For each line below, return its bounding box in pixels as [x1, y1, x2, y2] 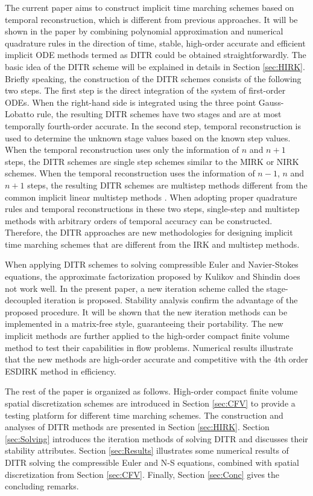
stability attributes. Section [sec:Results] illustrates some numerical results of [5, 444, 289, 457]
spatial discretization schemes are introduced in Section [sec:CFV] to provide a [5, 397, 296, 409]
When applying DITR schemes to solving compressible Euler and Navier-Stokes [5, 258, 299, 271]
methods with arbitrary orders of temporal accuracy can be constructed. [5, 214, 273, 227]
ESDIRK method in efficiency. [5, 364, 116, 377]
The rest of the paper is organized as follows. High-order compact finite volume [5, 385, 298, 398]
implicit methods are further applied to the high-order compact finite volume [5, 329, 289, 342]
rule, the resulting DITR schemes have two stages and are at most [37, 108, 282, 120]
